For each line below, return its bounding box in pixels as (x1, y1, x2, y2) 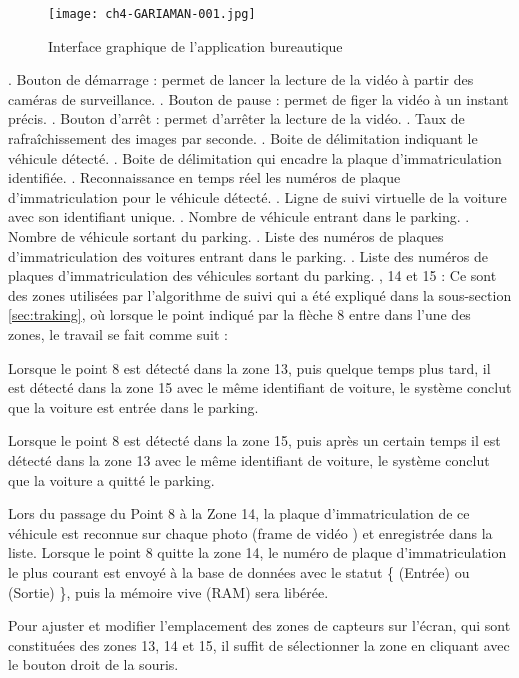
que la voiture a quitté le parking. (8, 469, 215, 490)
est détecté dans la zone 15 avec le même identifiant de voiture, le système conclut (8, 377, 512, 398)
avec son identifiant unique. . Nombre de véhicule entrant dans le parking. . (8, 206, 470, 227)
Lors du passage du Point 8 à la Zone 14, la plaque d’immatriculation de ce (8, 503, 470, 524)
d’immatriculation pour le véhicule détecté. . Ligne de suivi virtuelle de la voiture (8, 186, 507, 207)
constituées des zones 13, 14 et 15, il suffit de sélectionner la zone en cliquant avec (8, 634, 510, 655)
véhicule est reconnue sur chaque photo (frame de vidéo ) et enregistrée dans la (8, 522, 493, 543)
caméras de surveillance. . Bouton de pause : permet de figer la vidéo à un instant (8, 88, 509, 109)
